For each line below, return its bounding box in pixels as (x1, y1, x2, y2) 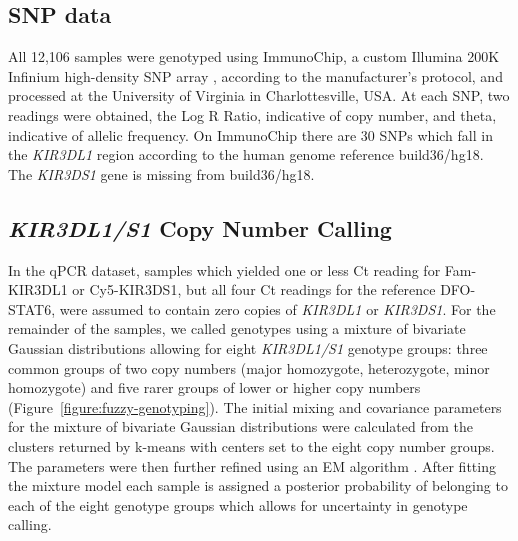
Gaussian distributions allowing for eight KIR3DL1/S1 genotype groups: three (8, 337, 488, 358)
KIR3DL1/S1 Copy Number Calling (8, 212, 392, 243)
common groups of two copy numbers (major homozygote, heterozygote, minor (8, 357, 490, 378)
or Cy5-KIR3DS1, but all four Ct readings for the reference (72, 279, 436, 300)
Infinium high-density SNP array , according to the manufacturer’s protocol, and (8, 65, 503, 86)
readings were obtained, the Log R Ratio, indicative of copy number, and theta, (8, 104, 497, 125)
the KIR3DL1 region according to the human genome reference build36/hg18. (8, 144, 484, 165)
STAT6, (8, 298, 56, 319)
